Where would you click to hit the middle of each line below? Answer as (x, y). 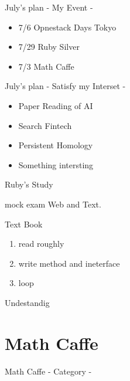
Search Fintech (45, 125)
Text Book (24, 224)
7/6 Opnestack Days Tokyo (67, 27)
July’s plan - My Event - (49, 7)
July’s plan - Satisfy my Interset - (65, 86)
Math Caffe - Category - (48, 371)
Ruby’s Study (29, 184)
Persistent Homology (56, 145)
